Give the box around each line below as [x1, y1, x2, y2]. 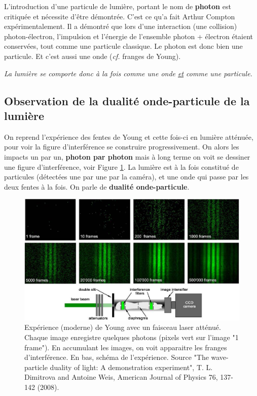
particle [24, 361, 48, 372]
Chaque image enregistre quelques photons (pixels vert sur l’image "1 [24, 332, 239, 342]
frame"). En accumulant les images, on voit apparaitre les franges [24, 342, 227, 352]
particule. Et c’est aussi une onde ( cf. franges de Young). [4, 50, 181, 61]
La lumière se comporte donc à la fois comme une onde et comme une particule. [4, 68, 252, 78]
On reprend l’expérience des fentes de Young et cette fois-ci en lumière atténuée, [4, 131, 253, 142]
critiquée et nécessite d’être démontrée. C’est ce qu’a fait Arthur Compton [4, 11, 235, 21]
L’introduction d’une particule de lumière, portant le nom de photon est [4, 1, 231, 11]
